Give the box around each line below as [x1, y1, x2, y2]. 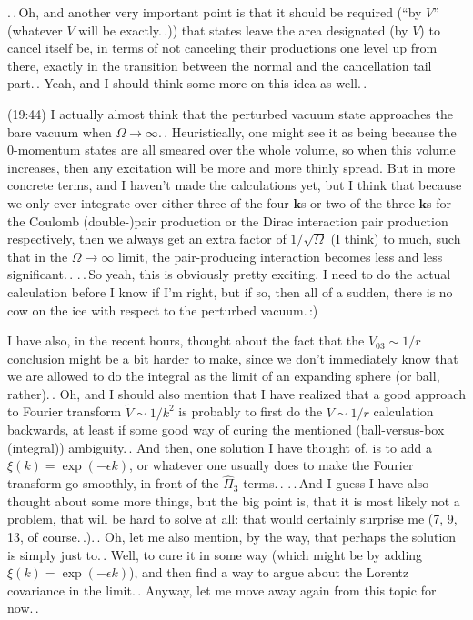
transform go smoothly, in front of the [7, 474, 219, 493]
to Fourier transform [7, 402, 122, 421]
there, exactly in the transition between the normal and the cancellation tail [7, 55, 432, 75]
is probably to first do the [178, 402, 323, 421]
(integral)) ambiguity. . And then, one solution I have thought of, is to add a [7, 437, 432, 456]
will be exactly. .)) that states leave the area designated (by [78, 20, 408, 39]
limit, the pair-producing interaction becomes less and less [118, 246, 443, 265]
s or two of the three [300, 193, 415, 212]
